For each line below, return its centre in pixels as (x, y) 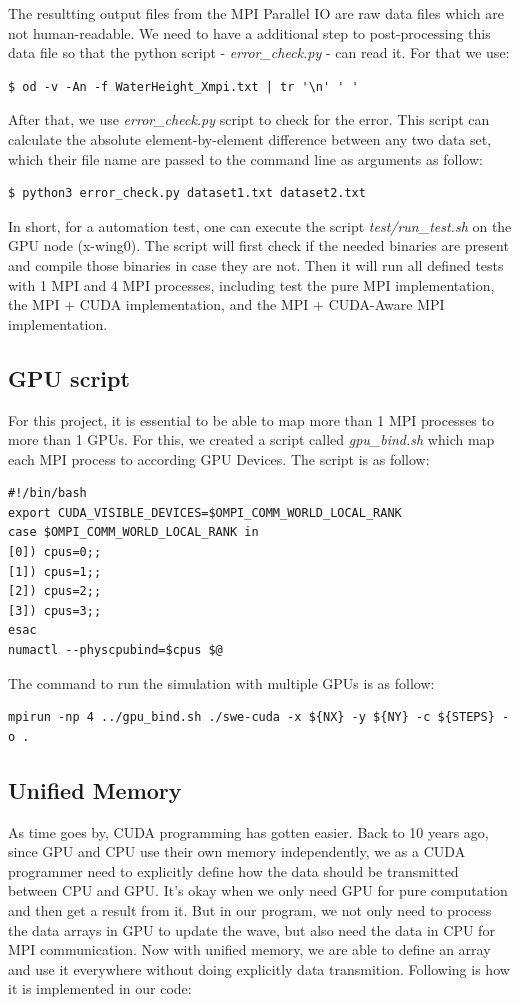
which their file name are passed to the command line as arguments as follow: (245, 158)
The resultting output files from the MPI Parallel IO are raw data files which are (256, 13)
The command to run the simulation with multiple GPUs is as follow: (221, 682)
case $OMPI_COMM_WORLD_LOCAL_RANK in (133, 532)
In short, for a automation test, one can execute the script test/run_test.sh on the (260, 225)
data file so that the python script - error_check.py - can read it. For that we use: (259, 52)
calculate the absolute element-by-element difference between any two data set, (250, 138)
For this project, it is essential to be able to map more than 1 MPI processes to (251, 419)
